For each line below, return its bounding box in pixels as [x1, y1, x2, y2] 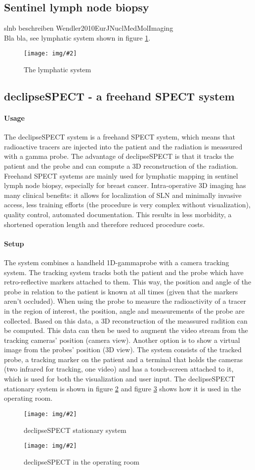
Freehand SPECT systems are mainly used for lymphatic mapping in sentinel [4, 170, 238, 181]
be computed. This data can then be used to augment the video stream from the [4, 325, 248, 335]
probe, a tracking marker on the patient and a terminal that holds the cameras [4, 354, 243, 364]
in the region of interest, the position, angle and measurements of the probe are [4, 305, 245, 316]
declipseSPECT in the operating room [24, 456, 139, 467]
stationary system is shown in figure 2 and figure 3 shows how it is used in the [4, 383, 241, 393]
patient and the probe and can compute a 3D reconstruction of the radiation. [4, 161, 238, 171]
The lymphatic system [24, 64, 91, 75]
